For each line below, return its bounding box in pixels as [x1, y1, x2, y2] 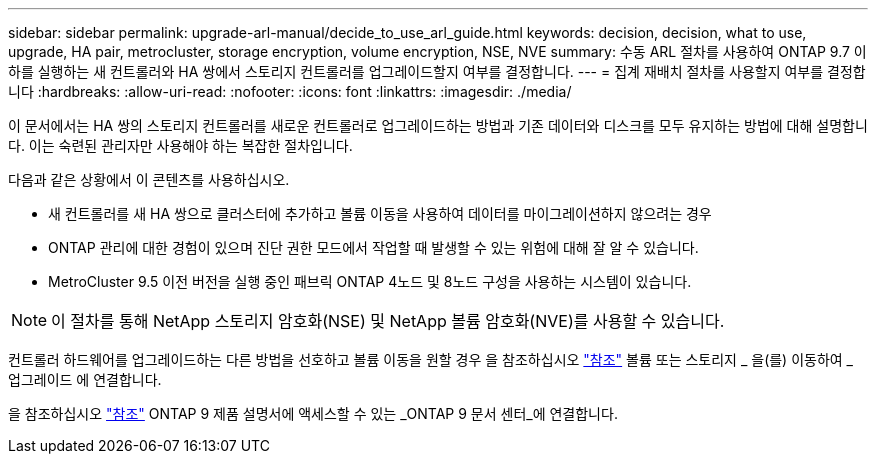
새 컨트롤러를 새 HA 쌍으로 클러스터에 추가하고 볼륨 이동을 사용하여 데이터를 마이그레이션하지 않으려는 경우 [48, 205, 712, 222]
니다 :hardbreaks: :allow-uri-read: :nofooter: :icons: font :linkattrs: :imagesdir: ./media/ [8, 83, 572, 100]
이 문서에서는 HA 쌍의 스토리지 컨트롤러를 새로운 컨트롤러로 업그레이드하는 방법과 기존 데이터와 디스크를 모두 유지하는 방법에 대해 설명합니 [8, 117, 868, 134]
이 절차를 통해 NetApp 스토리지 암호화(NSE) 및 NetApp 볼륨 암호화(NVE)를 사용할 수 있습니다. [51, 311, 725, 331]
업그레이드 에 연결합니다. [8, 371, 162, 388]
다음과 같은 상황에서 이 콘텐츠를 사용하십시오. [8, 171, 290, 188]
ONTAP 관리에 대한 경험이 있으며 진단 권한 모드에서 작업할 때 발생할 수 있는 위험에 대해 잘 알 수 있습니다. [48, 239, 699, 256]
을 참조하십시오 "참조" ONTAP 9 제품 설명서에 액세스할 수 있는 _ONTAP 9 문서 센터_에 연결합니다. [8, 405, 618, 422]
